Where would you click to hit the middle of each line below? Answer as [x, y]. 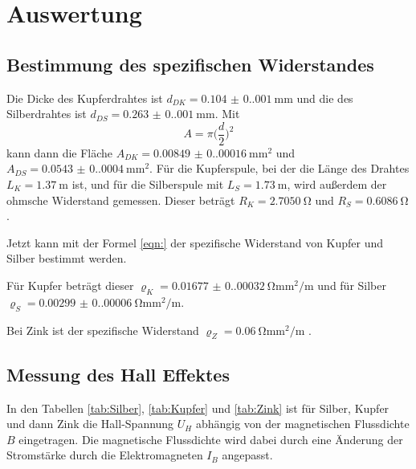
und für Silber [352, 285]
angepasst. [247, 455]
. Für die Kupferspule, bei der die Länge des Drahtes [279, 168]
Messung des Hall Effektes [118, 374]
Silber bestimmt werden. [67, 258]
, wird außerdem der [337, 184]
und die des [325, 98]
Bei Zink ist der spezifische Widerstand [103, 330]
